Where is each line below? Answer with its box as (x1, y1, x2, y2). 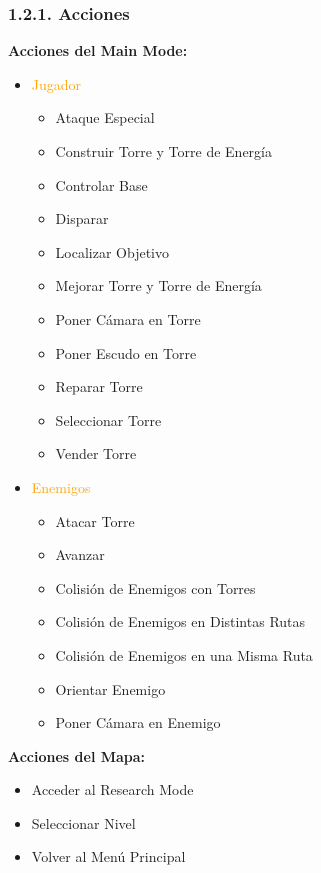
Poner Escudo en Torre (55, 342, 197, 363)
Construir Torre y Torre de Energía (55, 141, 272, 161)
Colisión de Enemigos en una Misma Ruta (55, 644, 313, 665)
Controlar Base (55, 174, 148, 195)
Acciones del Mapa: (8, 745, 146, 766)
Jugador (31, 73, 82, 94)
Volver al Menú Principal (31, 846, 186, 867)
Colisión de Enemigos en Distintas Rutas (55, 611, 306, 632)
